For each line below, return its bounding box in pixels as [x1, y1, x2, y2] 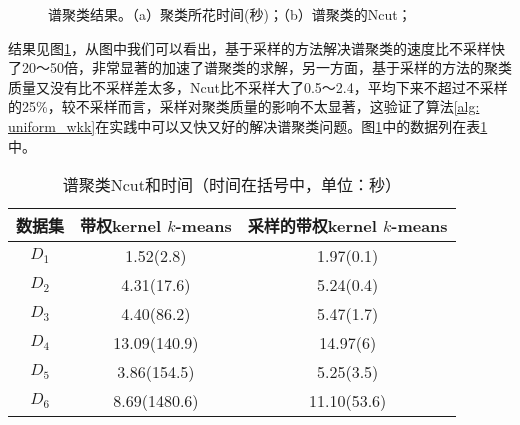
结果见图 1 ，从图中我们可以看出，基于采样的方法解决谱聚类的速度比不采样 [8, 37, 491, 58]
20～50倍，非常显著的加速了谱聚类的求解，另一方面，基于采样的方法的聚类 [21, 57, 512, 78]
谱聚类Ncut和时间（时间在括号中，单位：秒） [62, 173, 401, 197]
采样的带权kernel [247, 214, 377, 238]
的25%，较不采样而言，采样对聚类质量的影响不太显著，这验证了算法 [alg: [8, 96, 480, 117]
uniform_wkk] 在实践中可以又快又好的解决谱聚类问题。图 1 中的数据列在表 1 [8, 115, 488, 136]
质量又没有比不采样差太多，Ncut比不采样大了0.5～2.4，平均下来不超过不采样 [8, 76, 508, 97]
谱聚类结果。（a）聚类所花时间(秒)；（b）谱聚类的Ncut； [48, 4, 412, 24]
